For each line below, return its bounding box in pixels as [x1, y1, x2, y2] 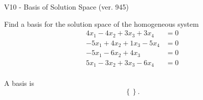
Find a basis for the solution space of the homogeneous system [4, 18, 199, 29]
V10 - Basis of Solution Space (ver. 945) [4, 2, 129, 12]
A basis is [4, 78, 34, 88]
